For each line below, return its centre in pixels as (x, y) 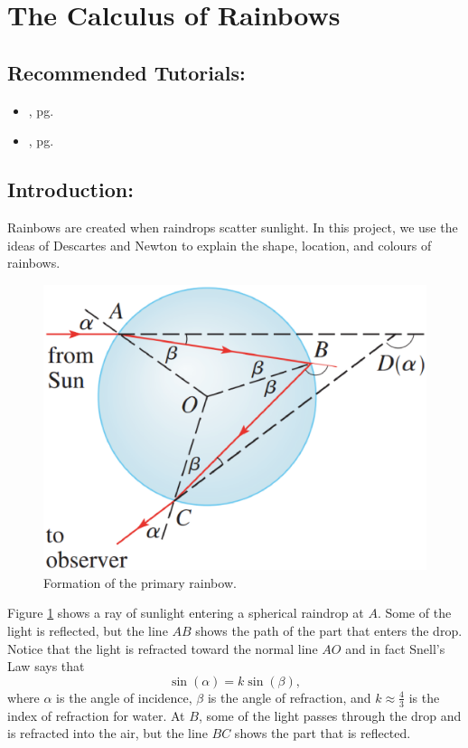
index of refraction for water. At (96, 715)
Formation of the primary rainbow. (140, 582)
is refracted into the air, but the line (108, 733)
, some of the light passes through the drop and (330, 715)
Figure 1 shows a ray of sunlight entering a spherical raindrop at (186, 613)
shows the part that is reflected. (323, 733)
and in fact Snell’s (395, 648)
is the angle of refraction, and (289, 697)
